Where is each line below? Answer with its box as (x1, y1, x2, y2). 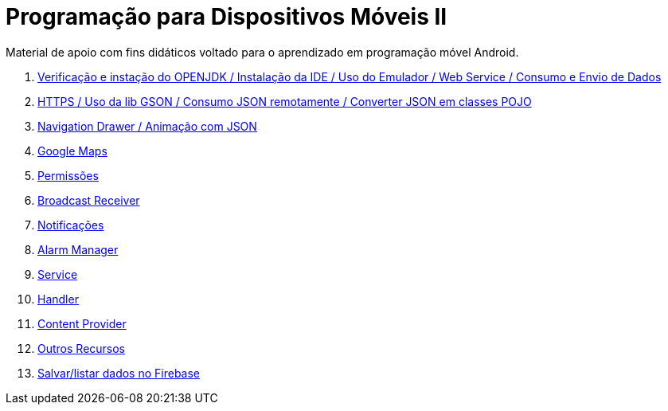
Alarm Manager (37, 242, 119, 256)
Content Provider (37, 316, 127, 331)
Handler (37, 292, 79, 306)
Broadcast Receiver (37, 193, 140, 207)
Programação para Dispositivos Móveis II (6, 3, 447, 30)
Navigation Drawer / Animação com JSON (37, 119, 257, 133)
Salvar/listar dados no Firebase (37, 366, 201, 380)
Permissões (37, 168, 99, 182)
